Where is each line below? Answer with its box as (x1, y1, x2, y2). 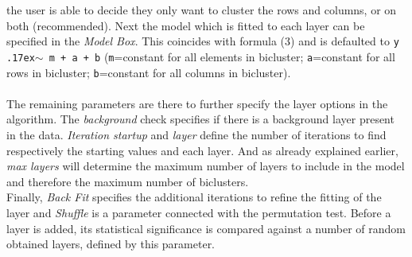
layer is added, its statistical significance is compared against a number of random (6, 220, 406, 236)
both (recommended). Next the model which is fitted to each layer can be (6, 17, 365, 33)
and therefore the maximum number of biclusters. (6, 173, 249, 189)
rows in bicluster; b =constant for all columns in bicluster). (6, 64, 291, 80)
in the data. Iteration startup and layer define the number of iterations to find (6, 126, 387, 142)
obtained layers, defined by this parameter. (6, 236, 216, 252)
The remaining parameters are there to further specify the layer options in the (6, 95, 388, 111)
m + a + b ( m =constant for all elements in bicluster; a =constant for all (49, 48, 395, 64)
